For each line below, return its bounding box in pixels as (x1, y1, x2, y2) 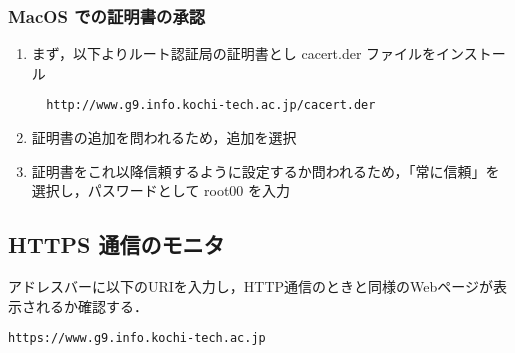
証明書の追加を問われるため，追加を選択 (31, 127, 297, 148)
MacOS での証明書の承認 (8, 3, 206, 28)
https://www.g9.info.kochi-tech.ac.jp (8, 331, 266, 346)
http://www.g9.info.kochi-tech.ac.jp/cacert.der (46, 98, 376, 113)
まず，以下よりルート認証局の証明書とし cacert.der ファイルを (31, 43, 437, 64)
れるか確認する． (35, 295, 148, 316)
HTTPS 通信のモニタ (8, 229, 225, 260)
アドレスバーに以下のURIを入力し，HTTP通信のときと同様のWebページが (8, 276, 494, 297)
